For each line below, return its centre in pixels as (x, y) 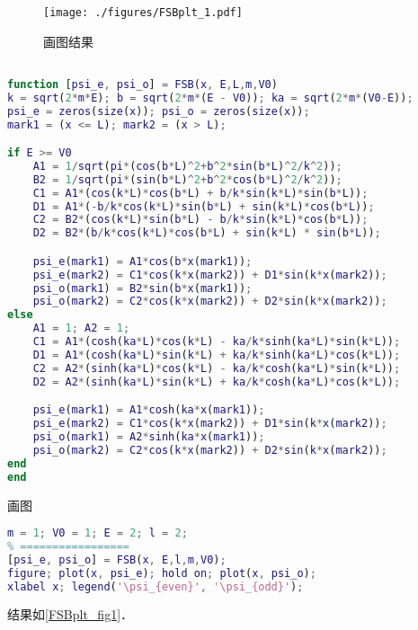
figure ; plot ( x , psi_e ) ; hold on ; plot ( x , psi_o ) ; (162, 573)
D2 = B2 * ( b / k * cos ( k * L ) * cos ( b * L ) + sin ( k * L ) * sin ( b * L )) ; (207, 233)
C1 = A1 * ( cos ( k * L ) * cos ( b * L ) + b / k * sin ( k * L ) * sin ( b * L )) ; (200, 193)
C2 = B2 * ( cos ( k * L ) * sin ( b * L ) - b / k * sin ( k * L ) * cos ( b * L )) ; (200, 220)
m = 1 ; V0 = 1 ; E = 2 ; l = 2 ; (98, 533)
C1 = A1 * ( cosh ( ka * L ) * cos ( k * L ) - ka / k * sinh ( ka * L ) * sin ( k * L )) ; (217, 342)
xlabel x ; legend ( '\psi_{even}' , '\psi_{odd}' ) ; (156, 586)
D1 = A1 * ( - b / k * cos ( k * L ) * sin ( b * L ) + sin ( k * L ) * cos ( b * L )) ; (204, 206)
